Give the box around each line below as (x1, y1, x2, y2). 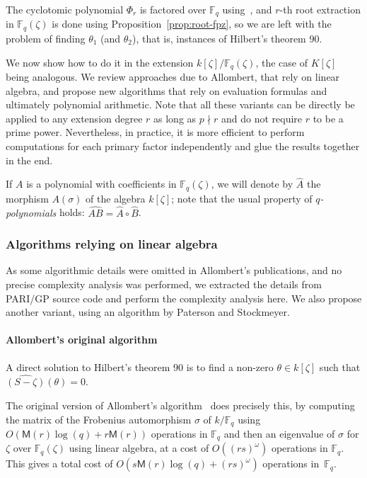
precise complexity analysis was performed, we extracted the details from (6, 277, 322, 291)
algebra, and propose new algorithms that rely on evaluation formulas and (6, 83, 327, 98)
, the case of (255, 55, 308, 69)
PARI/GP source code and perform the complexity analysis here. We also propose (6, 290, 362, 305)
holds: (59, 205, 85, 220)
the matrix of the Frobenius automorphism (6, 411, 192, 426)
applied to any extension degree (6, 110, 143, 125)
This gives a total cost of (6, 456, 113, 471)
